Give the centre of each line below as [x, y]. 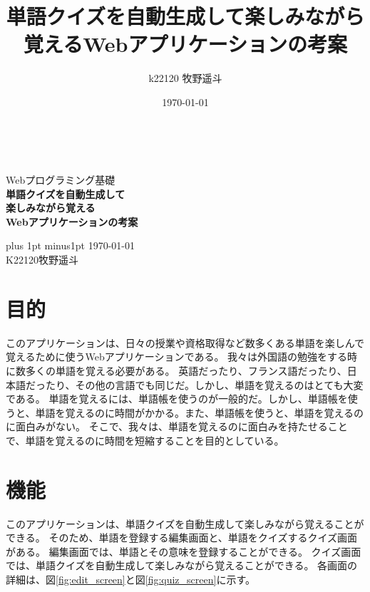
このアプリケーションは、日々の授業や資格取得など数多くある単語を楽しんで [185, 342]
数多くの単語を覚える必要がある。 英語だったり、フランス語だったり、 [181, 370]
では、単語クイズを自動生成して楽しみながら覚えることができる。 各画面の [182, 565]
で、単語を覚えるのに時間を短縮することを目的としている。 [145, 440]
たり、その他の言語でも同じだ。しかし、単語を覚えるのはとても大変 [204, 384]
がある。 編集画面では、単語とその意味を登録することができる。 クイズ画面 [184, 551]
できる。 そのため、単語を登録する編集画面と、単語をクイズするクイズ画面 [181, 538]
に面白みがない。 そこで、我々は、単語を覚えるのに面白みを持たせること [177, 426]
